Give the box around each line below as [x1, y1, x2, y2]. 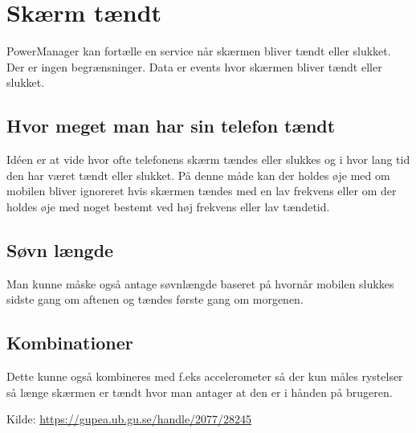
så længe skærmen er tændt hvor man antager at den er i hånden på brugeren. [6, 383, 393, 400]
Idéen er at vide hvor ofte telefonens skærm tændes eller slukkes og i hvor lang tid [6, 151, 410, 168]
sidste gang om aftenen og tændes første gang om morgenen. [6, 291, 304, 308]
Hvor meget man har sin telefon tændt [6, 113, 336, 138]
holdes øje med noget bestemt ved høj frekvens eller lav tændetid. [6, 198, 330, 214]
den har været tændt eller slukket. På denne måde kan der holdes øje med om [6, 166, 390, 183]
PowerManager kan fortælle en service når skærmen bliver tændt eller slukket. [6, 43, 391, 59]
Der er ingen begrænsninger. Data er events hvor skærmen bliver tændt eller [6, 58, 382, 75]
